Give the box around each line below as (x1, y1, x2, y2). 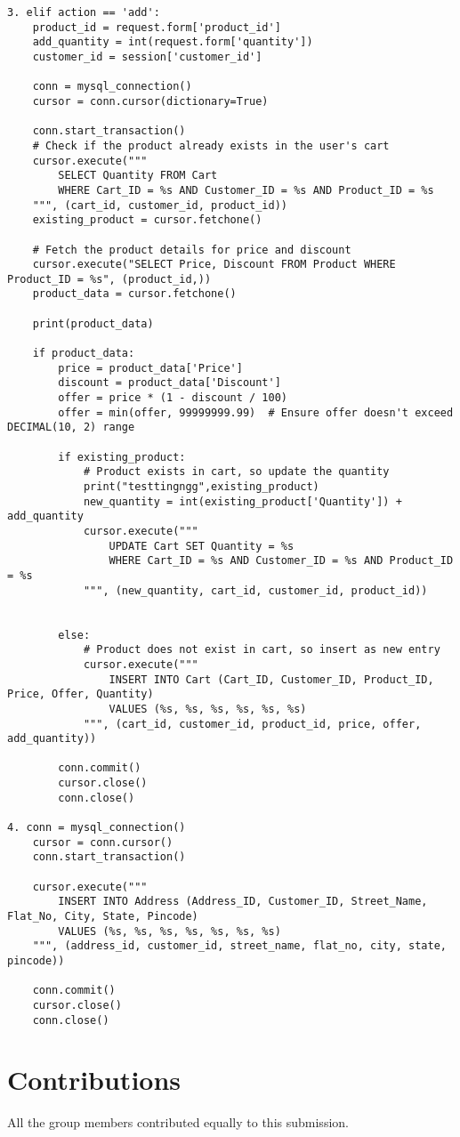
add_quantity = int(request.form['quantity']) (32, 36, 313, 49)
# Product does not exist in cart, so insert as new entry (83, 643, 440, 657)
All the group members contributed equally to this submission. (7, 1113, 349, 1132)
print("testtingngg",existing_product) (83, 480, 319, 493)
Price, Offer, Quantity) (7, 688, 154, 701)
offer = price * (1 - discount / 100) (58, 391, 287, 405)
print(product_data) (32, 317, 154, 330)
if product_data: (32, 347, 135, 360)
